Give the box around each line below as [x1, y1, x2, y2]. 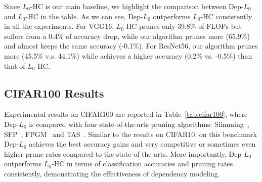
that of [4, 60, 25, 71]
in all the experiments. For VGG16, [4, 21, 114, 31]
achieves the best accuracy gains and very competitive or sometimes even [29, 139, 256, 149]
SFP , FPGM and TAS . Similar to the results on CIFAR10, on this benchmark [4, 128, 257, 139]
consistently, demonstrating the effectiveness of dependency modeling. [4, 168, 220, 178]
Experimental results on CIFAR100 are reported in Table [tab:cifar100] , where [4, 109, 248, 119]
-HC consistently [200, 11, 252, 21]
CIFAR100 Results [4, 85, 104, 101]
